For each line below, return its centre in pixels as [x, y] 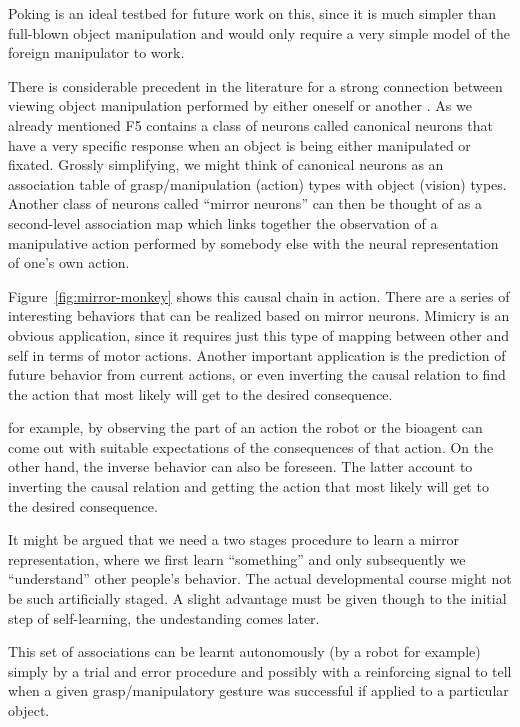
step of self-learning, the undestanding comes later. [164, 617]
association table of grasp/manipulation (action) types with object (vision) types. [257, 183]
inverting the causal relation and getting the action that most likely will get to [248, 486]
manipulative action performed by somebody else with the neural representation [253, 242]
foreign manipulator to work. [96, 52]
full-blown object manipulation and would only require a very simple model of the [259, 32]
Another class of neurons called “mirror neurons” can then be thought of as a [245, 203]
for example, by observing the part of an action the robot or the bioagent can [245, 427]
